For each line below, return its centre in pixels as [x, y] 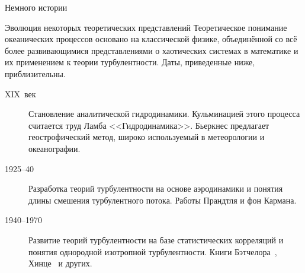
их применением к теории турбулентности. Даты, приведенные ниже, [130, 62]
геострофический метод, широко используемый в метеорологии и [147, 137]
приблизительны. [35, 73]
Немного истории [36, 7]
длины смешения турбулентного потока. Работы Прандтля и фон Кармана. [163, 200]
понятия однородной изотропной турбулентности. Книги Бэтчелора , [153, 251]
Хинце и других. [60, 263]
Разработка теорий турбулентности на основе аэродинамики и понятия [156, 188]
